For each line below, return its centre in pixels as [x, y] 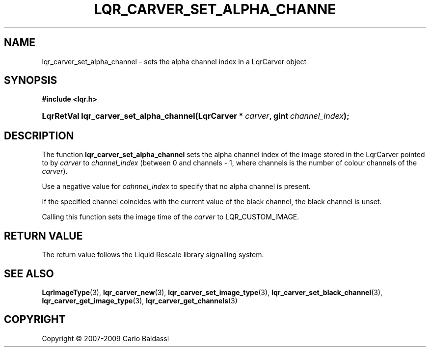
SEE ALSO [29, 273]
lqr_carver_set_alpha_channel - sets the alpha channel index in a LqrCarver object [174, 61]
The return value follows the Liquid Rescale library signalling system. [153, 255]
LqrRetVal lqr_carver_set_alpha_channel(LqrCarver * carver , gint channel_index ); [196, 116]
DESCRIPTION [39, 135]
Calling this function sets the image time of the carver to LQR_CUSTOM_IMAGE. [171, 217]
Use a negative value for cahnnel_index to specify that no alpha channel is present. [176, 187]
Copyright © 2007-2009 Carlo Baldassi [106, 338]
